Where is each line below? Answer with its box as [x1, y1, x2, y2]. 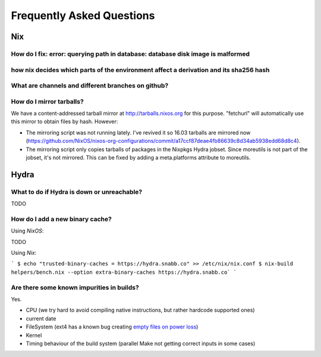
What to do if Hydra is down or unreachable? [11, 187, 143, 196]
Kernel [26, 331, 42, 339]
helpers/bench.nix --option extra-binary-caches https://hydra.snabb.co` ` [11, 268, 237, 275]
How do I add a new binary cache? [11, 215, 112, 223]
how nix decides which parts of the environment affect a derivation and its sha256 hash [11, 65, 270, 74]
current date [26, 315, 56, 322]
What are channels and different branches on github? [11, 82, 169, 90]
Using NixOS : [11, 227, 44, 234]
